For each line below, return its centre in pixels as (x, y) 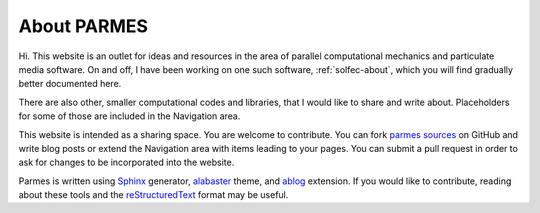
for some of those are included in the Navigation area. (129, 116)
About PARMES (83, 26)
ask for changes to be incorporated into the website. (126, 162)
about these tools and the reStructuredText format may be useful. (153, 195)
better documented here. (70, 84)
